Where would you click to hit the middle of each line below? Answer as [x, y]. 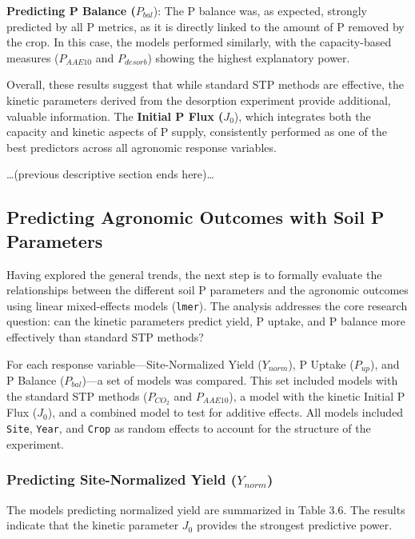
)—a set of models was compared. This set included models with [240, 380]
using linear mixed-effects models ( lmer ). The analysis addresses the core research [207, 305]
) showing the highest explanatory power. [249, 57]
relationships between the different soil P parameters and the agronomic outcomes [207, 290]
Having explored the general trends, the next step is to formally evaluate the [194, 274]
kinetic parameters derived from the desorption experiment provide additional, [199, 100]
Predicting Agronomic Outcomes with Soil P [196, 217]
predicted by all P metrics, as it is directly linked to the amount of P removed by [206, 26]
